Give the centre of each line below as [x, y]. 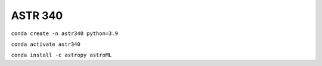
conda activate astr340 [46, 44]
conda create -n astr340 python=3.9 [65, 33]
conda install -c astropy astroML [61, 55]
